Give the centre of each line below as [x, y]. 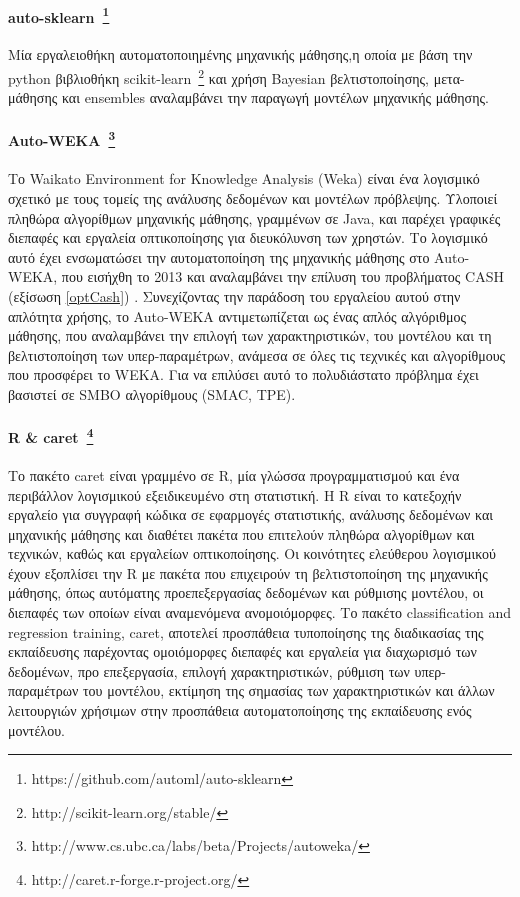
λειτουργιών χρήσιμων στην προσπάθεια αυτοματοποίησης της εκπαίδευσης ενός [240, 710]
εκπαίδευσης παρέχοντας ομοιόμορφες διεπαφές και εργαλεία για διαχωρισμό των [242, 651]
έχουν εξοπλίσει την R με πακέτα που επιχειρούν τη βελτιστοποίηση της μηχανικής [248, 572]
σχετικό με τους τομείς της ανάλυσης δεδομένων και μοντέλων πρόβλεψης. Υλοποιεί [253, 197]
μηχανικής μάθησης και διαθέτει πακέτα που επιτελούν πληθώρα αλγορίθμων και [241, 533]
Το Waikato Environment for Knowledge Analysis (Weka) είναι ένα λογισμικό [244, 178]
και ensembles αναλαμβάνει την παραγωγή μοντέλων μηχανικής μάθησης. [275, 97]
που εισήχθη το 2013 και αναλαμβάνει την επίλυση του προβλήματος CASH [282, 276]
